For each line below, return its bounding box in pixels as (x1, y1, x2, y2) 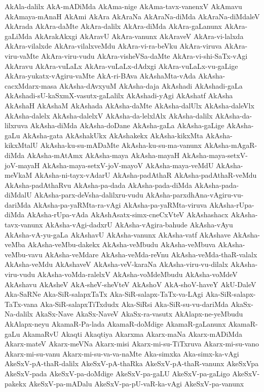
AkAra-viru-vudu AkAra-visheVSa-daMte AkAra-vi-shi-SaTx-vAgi (41, 50, 248, 61)
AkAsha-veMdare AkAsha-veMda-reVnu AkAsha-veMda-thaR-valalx (45, 249, 257, 259)
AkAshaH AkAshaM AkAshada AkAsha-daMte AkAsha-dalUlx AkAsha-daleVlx (5, 100, 254, 110)
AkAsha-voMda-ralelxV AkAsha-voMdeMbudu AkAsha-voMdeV (37, 269, 238, 280)
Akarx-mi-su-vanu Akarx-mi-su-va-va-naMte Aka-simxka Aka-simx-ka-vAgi (5, 348, 239, 359)
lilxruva (5, 120, 28, 131)
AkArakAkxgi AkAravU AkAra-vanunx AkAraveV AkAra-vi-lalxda (34, 30, 244, 41)
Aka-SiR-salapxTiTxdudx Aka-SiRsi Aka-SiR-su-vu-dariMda (40, 298, 229, 309)
